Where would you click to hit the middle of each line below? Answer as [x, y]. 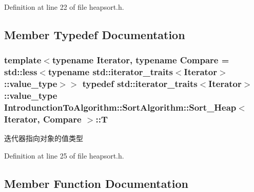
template [23, 60]
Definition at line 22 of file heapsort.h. [64, 7]
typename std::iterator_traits [110, 72]
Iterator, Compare [43, 119]
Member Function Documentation [96, 183]
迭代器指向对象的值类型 [44, 138]
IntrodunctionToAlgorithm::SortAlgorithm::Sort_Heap [120, 107]
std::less [21, 72]
